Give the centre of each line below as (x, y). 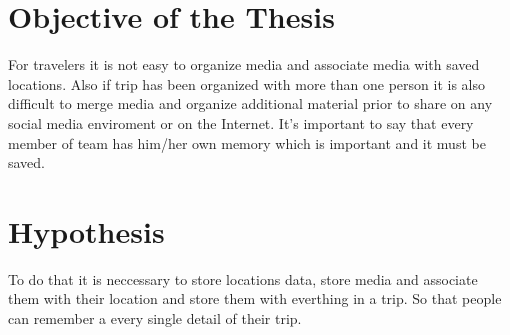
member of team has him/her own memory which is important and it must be (247, 142)
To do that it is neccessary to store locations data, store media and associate (243, 278)
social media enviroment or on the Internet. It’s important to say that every (241, 122)
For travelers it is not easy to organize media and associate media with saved (244, 64)
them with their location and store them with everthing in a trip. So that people (255, 298)
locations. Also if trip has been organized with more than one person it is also (247, 83)
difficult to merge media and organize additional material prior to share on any (250, 103)
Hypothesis (86, 230)
